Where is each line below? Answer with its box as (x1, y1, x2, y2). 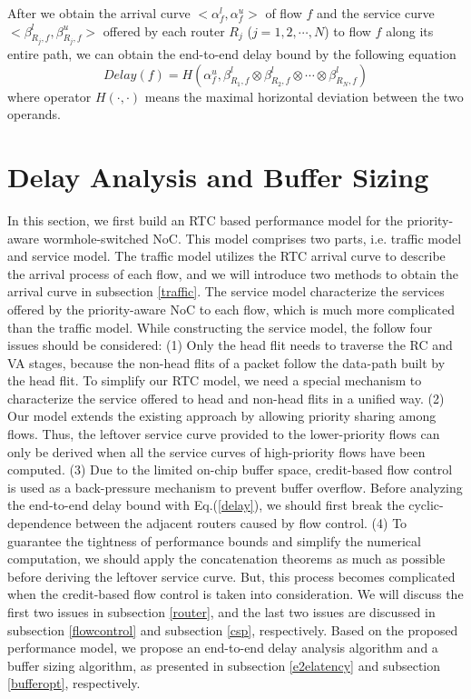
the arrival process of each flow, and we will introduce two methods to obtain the (7, 264, 458, 283)
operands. (7, 105, 61, 124)
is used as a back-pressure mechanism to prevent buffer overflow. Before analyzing (7, 477, 463, 496)
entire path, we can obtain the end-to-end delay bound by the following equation (7, 45, 456, 64)
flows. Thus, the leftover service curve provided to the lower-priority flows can (7, 424, 440, 444)
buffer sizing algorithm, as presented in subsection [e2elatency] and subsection (7, 655, 441, 674)
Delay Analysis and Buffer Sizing (7, 158, 429, 195)
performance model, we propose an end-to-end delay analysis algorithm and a (7, 638, 438, 657)
